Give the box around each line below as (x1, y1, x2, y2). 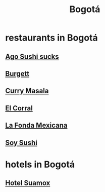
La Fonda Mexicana (5, 121, 68, 130)
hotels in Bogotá (5, 159, 75, 170)
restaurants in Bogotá (5, 32, 98, 44)
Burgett (5, 69, 29, 78)
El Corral (5, 104, 33, 112)
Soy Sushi (5, 138, 38, 147)
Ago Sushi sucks (5, 52, 59, 61)
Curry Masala (5, 87, 49, 95)
